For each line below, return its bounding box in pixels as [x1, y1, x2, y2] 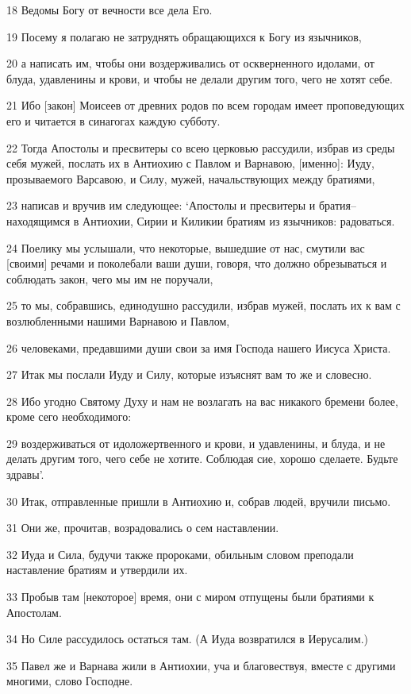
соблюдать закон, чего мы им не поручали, [6, 270, 213, 287]
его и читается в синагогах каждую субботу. [6, 112, 221, 129]
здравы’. [6, 466, 44, 483]
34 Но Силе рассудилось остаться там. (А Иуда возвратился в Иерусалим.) [6, 630, 369, 647]
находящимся [6, 212, 71, 229]
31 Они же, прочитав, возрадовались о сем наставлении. [6, 519, 279, 536]
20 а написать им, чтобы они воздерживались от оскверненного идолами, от [6, 55, 375, 71]
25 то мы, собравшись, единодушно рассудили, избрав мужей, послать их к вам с [6, 297, 401, 314]
